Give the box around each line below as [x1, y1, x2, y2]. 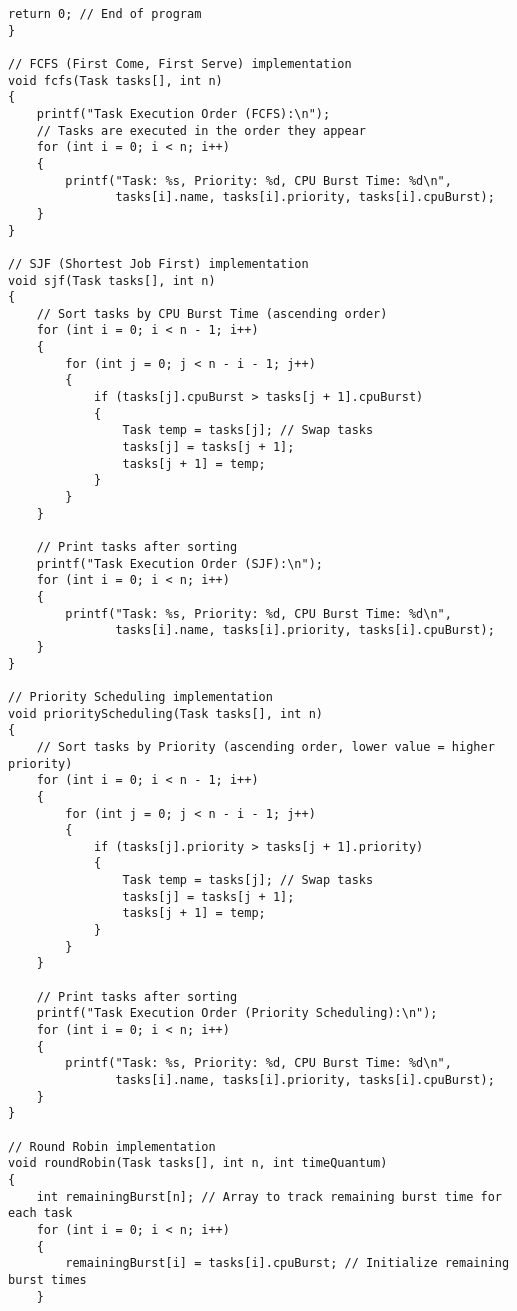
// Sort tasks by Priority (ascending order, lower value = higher [36, 739, 495, 754]
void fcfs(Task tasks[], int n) [8, 73, 223, 88]
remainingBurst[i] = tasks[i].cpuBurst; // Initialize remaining [65, 1256, 510, 1271]
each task [8, 1206, 73, 1221]
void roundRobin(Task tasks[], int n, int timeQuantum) [8, 1156, 388, 1171]
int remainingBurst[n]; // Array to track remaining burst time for [36, 1189, 502, 1204]
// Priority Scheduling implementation [8, 689, 273, 704]
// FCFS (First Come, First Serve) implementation [8, 56, 352, 71]
